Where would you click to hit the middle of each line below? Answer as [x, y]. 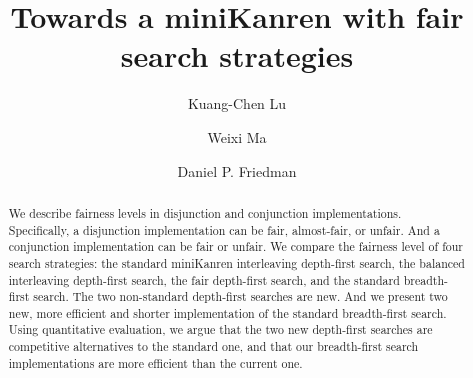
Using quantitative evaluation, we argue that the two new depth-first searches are [220, 329]
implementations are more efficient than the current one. [155, 362]
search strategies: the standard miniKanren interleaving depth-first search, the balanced [236, 262]
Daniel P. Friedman [237, 170]
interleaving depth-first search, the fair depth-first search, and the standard [204, 279]
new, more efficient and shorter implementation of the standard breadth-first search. [227, 312]
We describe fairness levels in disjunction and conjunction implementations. [205, 212]
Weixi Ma [237, 136]
